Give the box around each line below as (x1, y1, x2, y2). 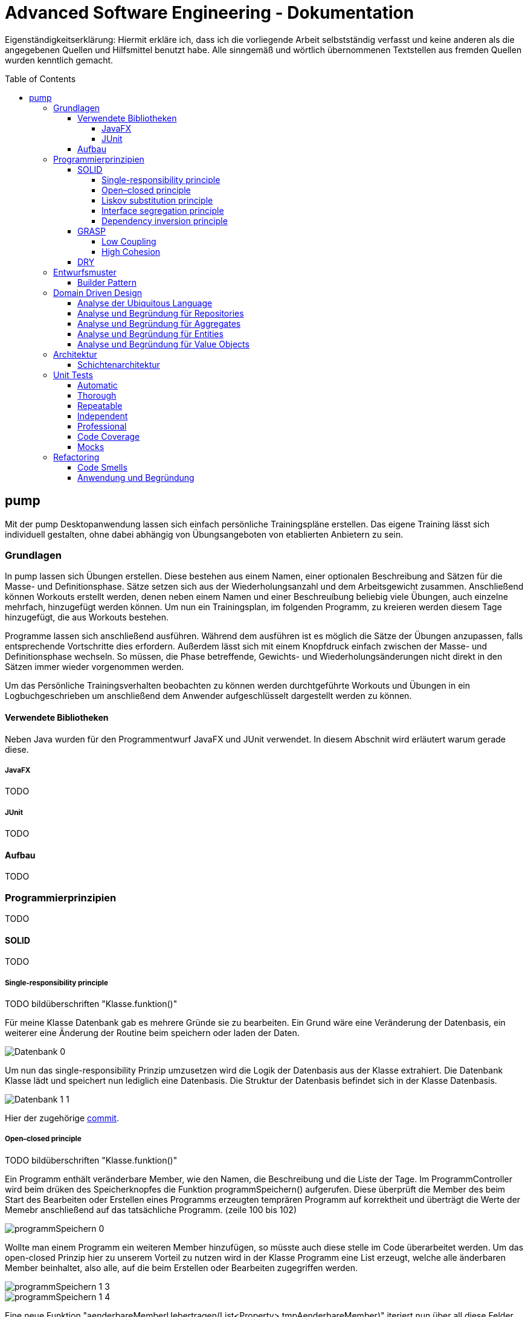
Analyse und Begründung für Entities (77, 328, 224, 339)
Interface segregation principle (101, 205, 224, 216)
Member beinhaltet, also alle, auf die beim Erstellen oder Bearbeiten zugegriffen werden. (5, 1262, 358, 1273)
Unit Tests (53, 369, 93, 380)
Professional (77, 420, 127, 431)
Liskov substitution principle (101, 195, 213, 205)
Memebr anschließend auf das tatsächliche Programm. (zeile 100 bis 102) (5, 1204, 297, 1215)
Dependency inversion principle (101, 215, 228, 226)
